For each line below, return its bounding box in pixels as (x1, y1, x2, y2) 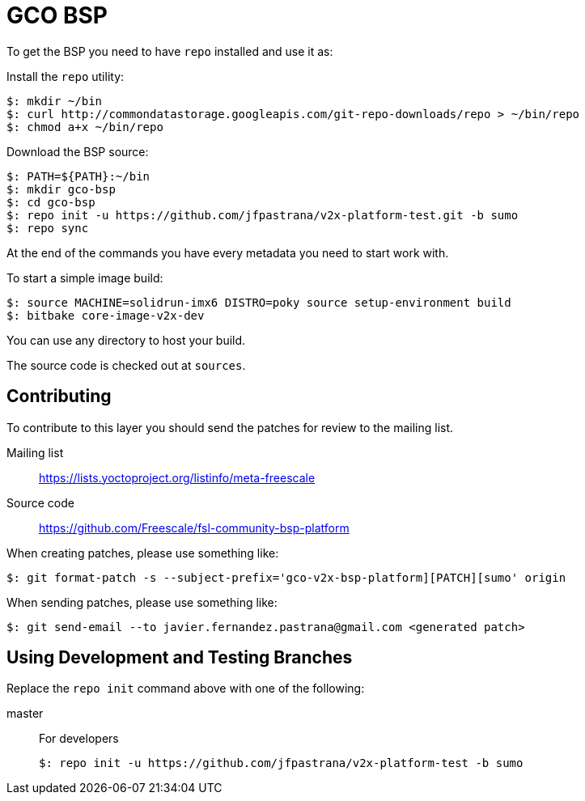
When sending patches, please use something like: (6, 595, 278, 609)
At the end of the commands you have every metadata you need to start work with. (6, 245, 449, 260)
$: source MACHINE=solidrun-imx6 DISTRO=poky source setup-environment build (6, 295, 511, 309)
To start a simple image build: (6, 270, 163, 285)
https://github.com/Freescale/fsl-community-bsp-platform (39, 520, 350, 535)
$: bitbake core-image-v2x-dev (6, 308, 205, 322)
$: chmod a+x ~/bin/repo (6, 120, 163, 133)
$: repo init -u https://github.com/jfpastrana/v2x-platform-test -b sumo (39, 756, 524, 770)
